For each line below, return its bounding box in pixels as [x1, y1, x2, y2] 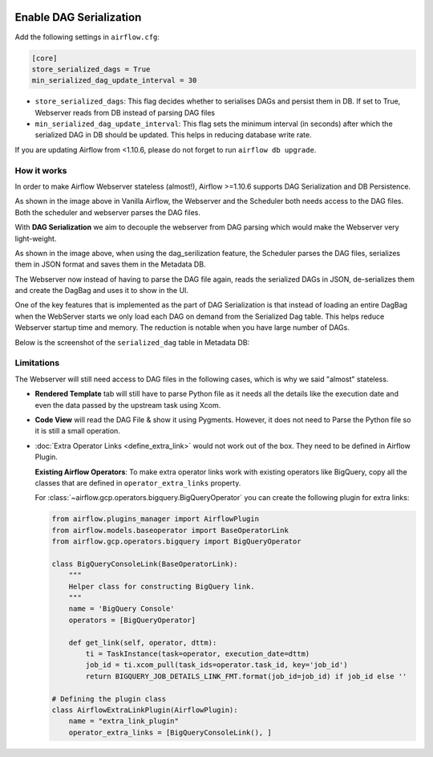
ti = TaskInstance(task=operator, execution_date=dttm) [85, 649, 310, 658]
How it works [14, 165, 67, 176]
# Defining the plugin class [51, 694, 167, 703]
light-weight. [14, 234, 57, 243]
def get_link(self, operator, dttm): [68, 638, 217, 647]
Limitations [14, 357, 60, 368]
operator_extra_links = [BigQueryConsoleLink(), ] [68, 727, 272, 737]
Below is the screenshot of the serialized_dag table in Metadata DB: [14, 337, 250, 347]
